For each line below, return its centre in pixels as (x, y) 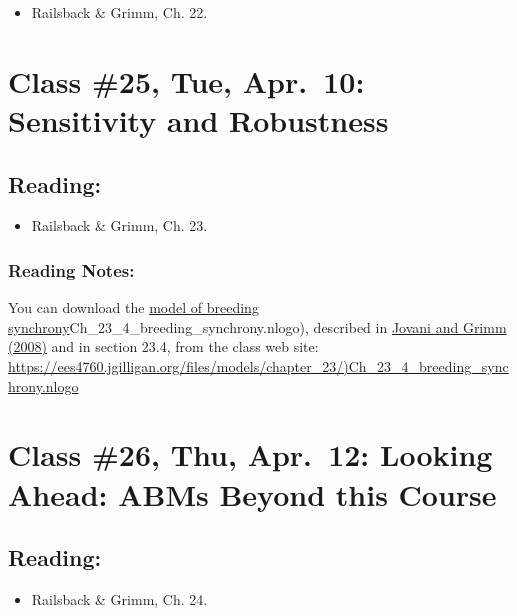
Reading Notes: (71, 269)
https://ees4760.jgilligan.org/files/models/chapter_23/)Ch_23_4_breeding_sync (258, 365)
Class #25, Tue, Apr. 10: (186, 80)
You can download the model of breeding (133, 307)
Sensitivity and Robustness (198, 119)
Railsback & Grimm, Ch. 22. (119, 12)
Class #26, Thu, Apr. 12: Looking (250, 454)
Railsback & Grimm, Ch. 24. (119, 598)
